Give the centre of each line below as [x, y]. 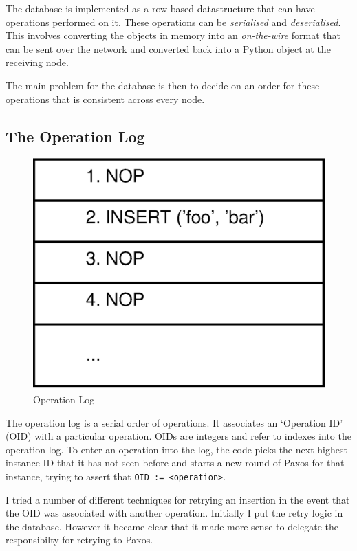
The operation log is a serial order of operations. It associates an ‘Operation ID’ [174, 422]
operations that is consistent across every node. [105, 99]
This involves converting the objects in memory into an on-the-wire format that [173, 35]
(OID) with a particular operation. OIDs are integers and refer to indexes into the [178, 436]
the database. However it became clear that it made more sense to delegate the [172, 526]
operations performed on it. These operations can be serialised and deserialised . [173, 22]
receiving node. [37, 62]
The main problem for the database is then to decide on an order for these [163, 85]
